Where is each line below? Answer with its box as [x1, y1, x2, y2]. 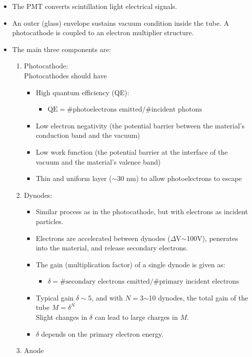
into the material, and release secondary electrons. [36, 242, 188, 253]
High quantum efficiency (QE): [36, 87, 129, 97]
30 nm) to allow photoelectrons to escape [117, 173, 242, 183]
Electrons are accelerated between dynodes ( [36, 233, 170, 243]
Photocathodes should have [24, 70, 107, 80]
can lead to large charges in [95, 312, 178, 322]
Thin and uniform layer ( [36, 173, 112, 183]
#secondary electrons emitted [60, 278, 150, 286]
